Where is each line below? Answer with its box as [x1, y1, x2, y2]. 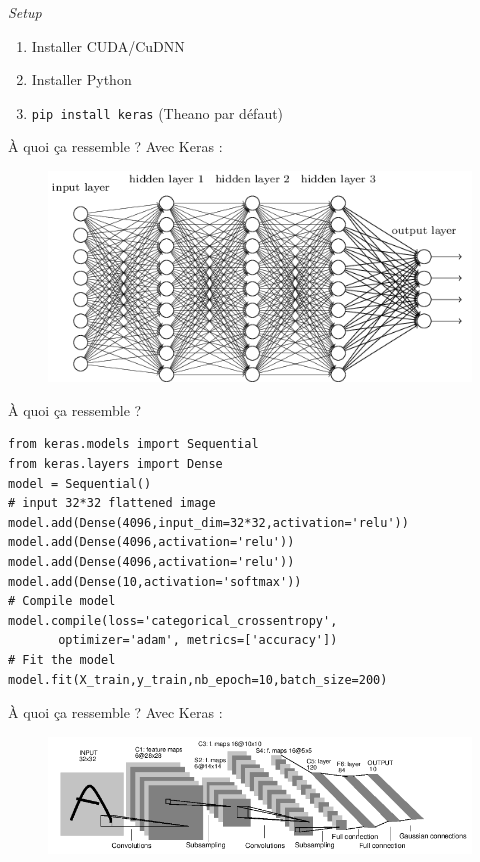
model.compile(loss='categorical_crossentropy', [8, 613, 338, 628]
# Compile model [8, 594, 116, 609]
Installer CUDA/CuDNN [31, 35, 185, 56]
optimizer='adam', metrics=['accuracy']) [58, 633, 338, 648]
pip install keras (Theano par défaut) [31, 102, 284, 123]
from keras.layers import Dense [8, 457, 223, 472]
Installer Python [31, 69, 132, 90]
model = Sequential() [8, 476, 152, 491]
